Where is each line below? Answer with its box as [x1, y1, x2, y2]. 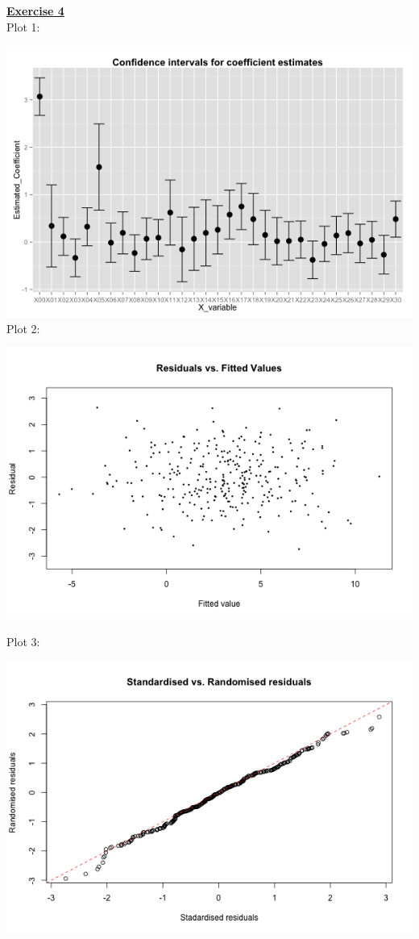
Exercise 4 [6, 2, 64, 19]
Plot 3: [6, 632, 40, 649]
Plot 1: [6, 18, 40, 35]
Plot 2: [6, 319, 40, 336]
